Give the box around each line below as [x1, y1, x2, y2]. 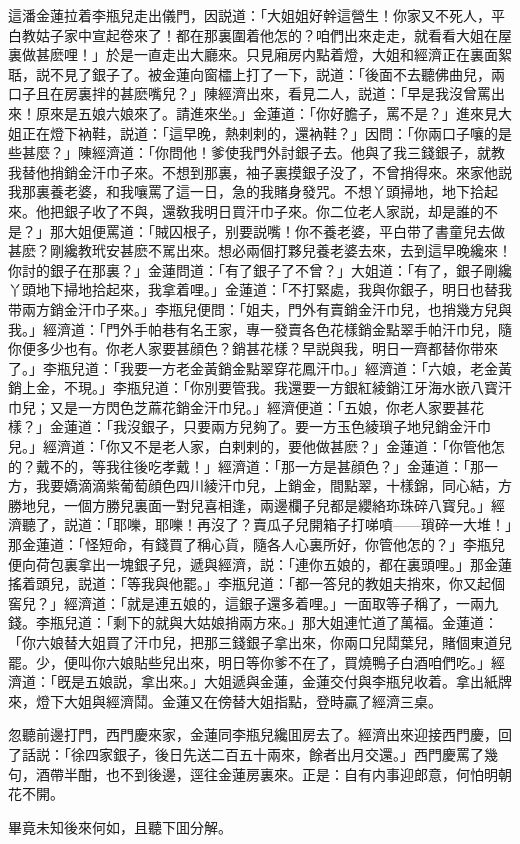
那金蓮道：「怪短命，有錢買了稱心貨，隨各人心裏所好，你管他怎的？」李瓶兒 [8, 534, 505, 555]
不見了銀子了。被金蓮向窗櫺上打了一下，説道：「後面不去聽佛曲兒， [49, 63, 491, 84]
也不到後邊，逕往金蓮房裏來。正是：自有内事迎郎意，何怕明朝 [105, 763, 512, 784]
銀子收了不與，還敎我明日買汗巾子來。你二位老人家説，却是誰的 [63, 200, 484, 221]
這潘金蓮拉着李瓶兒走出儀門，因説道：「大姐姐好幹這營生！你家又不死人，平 [8, 5, 505, 25]
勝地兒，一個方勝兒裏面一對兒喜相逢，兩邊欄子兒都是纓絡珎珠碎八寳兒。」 [8, 494, 491, 515]
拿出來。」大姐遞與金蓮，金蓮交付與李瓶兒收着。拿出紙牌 [140, 671, 512, 692]
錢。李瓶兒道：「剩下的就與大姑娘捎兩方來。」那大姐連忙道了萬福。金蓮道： [8, 612, 498, 633]
